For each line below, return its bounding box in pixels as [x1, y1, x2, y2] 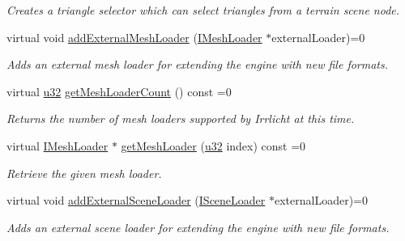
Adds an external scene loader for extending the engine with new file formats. [6, 218, 390, 235]
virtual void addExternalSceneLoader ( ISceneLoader [6, 192, 266, 209]
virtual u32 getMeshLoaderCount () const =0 [6, 82, 232, 99]
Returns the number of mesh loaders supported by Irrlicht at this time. [6, 110, 355, 127]
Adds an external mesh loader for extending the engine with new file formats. [6, 56, 389, 73]
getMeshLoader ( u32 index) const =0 [121, 137, 306, 154]
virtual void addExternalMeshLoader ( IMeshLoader [6, 28, 262, 45]
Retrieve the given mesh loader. [6, 164, 162, 181]
